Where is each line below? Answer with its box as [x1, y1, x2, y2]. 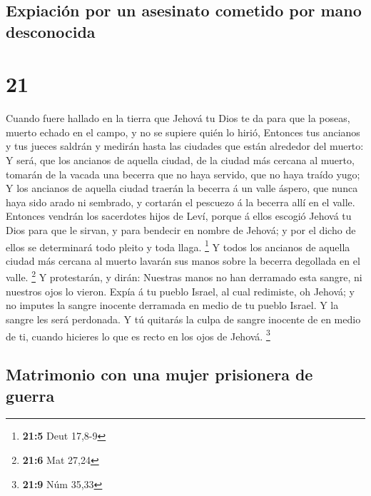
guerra [6, 384, 55, 406]
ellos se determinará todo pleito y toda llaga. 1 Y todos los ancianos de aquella [6, 237, 350, 254]
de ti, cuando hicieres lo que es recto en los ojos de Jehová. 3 [6, 326, 270, 343]
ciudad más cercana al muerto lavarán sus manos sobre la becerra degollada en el [6, 253, 360, 268]
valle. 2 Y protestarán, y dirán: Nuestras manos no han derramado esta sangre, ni [6, 268, 362, 285]
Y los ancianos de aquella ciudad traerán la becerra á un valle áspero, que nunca [6, 181, 358, 196]
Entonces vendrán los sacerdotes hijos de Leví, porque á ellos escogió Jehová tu [6, 208, 352, 223]
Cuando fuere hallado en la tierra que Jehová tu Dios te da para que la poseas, [6, 111, 350, 126]
